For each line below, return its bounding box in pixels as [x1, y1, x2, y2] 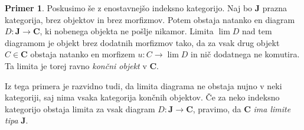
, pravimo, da [192, 102, 241, 115]
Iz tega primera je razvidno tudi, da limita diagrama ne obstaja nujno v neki [5, 79, 282, 92]
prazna [262, 2, 287, 14]
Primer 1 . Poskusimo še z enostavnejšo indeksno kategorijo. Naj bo [5, 2, 253, 14]
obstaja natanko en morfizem [30, 48, 135, 60]
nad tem [241, 25, 272, 37]
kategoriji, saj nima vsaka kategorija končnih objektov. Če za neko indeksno [5, 91, 280, 103]
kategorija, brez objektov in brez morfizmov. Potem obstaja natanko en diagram [5, 13, 295, 25]
